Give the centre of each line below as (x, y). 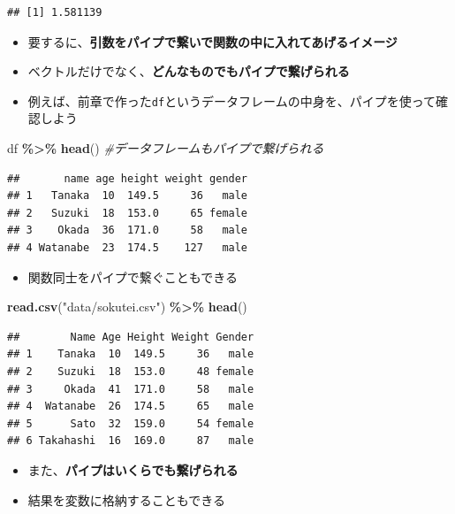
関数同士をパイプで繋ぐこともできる (133, 276)
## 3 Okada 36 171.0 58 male (128, 230)
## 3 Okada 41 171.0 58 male (131, 389)
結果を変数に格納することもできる (126, 499)
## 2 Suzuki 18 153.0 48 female (131, 371)
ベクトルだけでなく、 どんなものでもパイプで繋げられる (189, 71)
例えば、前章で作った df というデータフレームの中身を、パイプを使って (232, 100)
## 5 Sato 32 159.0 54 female (131, 423)
